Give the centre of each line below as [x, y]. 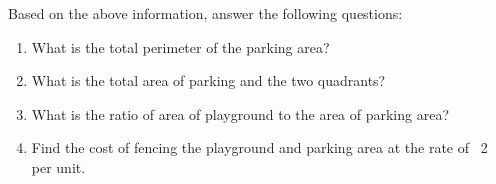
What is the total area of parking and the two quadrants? [208, 80]
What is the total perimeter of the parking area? [180, 46]
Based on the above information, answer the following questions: [205, 13]
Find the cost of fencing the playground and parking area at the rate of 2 [259, 147]
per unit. [58, 166]
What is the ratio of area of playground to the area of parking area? [240, 113]
